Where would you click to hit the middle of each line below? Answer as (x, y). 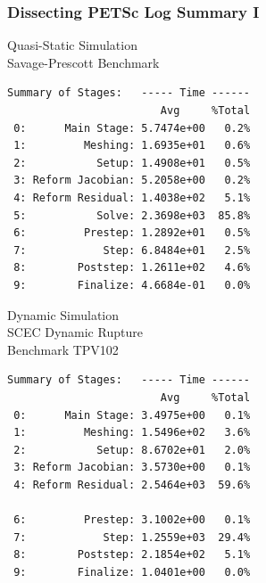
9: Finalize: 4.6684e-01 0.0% (132, 285)
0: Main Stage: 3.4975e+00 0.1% (132, 415)
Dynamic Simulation (63, 314)
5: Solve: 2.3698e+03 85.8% (132, 215)
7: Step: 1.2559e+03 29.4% (132, 537)
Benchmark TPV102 (63, 349)
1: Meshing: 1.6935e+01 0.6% (132, 146)
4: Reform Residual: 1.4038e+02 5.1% (132, 197)
